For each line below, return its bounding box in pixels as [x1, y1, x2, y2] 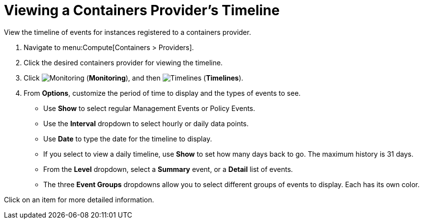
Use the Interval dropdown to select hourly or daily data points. [43, 119, 249, 128]
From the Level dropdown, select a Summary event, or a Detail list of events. [43, 165, 293, 173]
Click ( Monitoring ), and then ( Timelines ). [24, 73, 244, 82]
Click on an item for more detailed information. [4, 195, 154, 204]
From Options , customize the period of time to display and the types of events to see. [24, 88, 301, 97]
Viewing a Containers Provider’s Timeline [4, 2, 280, 19]
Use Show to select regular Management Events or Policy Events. [43, 104, 255, 112]
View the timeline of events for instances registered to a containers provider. [4, 28, 251, 36]
